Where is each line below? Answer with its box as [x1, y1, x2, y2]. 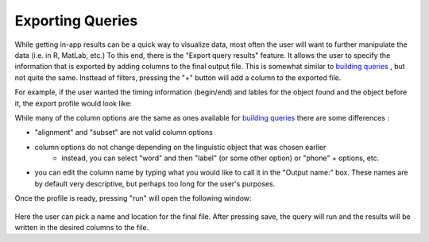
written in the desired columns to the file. [14, 223, 149, 232]
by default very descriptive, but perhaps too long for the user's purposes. [34, 179, 276, 188]
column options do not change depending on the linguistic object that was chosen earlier [34, 142, 327, 152]
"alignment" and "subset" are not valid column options [34, 128, 214, 137]
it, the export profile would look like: [14, 98, 133, 108]
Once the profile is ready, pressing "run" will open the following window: [14, 194, 252, 203]
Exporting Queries [14, 12, 138, 29]
